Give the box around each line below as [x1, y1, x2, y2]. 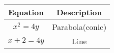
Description [56, 6, 102, 18]
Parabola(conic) [52, 21, 107, 32]
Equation [8, 6, 44, 18]
